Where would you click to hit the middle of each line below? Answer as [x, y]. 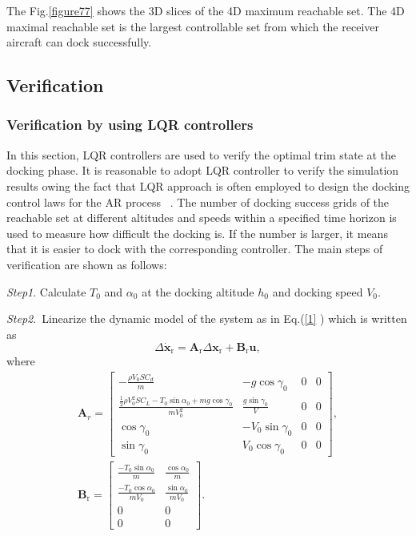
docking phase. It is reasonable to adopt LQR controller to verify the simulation [203, 170]
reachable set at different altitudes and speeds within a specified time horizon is [202, 218]
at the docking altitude [198, 291]
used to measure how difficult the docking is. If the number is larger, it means [197, 233]
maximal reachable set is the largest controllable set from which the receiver [193, 26]
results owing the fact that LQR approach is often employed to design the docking [208, 185]
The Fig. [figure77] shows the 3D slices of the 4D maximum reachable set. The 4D [206, 10]
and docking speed [318, 291]
